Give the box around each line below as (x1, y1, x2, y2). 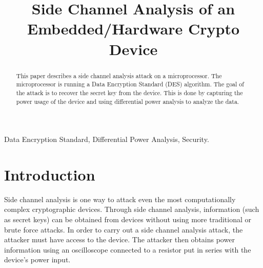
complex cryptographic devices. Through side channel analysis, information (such (4, 204, 259, 215)
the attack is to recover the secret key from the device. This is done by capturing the (16, 88, 243, 97)
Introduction (4, 164, 95, 185)
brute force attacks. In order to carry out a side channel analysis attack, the (4, 224, 243, 235)
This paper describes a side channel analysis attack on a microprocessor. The (16, 71, 222, 80)
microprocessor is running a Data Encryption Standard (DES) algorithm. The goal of (16, 80, 244, 88)
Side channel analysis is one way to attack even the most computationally (4, 193, 236, 204)
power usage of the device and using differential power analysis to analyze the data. (16, 97, 239, 105)
